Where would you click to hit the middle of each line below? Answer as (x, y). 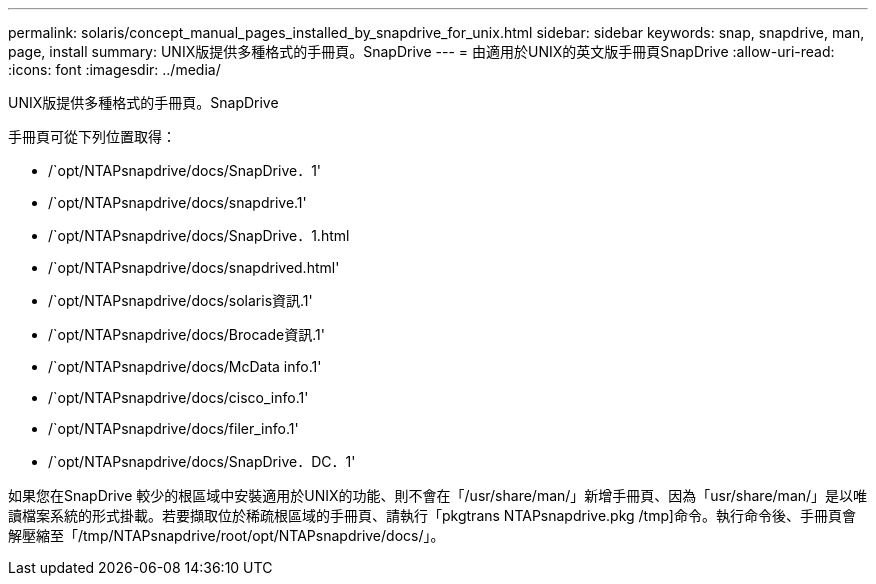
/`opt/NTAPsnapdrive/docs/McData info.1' (185, 366)
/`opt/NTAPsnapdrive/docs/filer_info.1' (173, 428)
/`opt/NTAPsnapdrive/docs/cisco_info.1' (178, 397)
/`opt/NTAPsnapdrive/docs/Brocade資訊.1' (186, 334)
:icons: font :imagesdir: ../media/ (114, 69)
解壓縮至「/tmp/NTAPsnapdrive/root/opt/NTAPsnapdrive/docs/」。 (226, 535)
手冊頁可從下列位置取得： (92, 136)
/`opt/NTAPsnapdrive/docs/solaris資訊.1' (180, 300)
